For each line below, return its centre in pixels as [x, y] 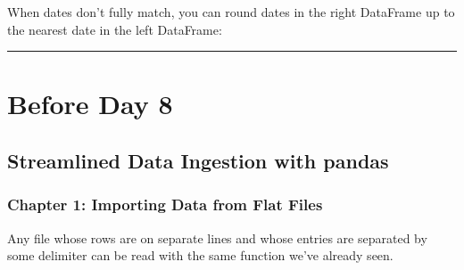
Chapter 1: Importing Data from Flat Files [165, 205]
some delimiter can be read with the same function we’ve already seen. [200, 255]
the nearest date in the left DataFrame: [115, 29]
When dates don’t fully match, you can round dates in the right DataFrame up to [231, 12]
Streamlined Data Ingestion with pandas [198, 160]
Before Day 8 [90, 104]
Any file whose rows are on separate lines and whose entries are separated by [217, 237]
